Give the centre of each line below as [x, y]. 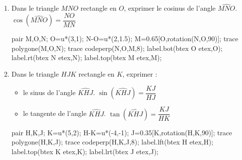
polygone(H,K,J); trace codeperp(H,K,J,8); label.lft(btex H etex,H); [112, 142]
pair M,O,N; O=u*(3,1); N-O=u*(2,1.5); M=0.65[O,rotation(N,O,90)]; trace [125, 39]
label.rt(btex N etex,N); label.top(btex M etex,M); [86, 57]
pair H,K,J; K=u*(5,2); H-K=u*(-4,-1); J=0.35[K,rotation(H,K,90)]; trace [122, 132]
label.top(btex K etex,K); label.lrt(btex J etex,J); [85, 151]
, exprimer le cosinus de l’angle [170, 8]
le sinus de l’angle [49, 92]
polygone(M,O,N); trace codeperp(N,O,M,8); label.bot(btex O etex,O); [117, 48]
